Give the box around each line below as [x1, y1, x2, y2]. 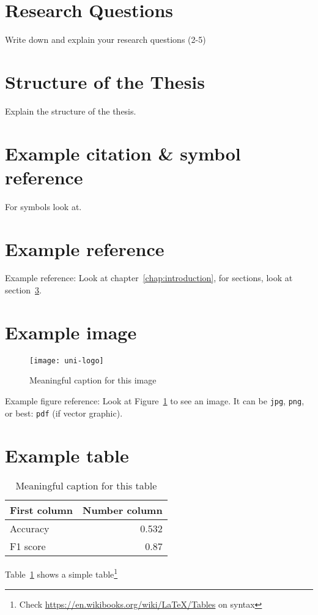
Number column [83, 503, 163, 518]
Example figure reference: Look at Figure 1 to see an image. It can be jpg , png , [5, 394, 305, 407]
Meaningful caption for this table [15, 478, 157, 493]
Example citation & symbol [5, 140, 241, 165]
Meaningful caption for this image [29, 374, 157, 387]
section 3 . [5, 284, 42, 296]
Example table [5, 442, 129, 467]
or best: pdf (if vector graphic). [5, 406, 123, 419]
